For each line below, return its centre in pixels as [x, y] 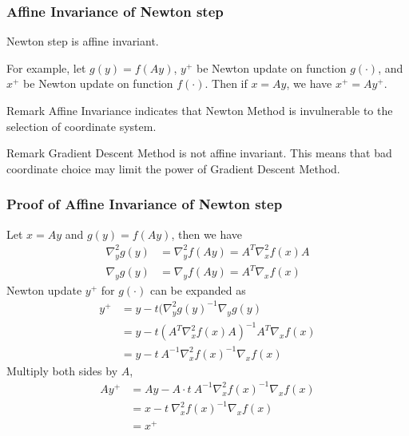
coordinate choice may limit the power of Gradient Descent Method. [173, 168]
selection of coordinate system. [81, 126]
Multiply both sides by [62, 370]
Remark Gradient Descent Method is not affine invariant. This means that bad [199, 153]
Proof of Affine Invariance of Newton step [145, 204]
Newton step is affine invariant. [83, 41]
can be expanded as [198, 289]
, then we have [207, 234]
